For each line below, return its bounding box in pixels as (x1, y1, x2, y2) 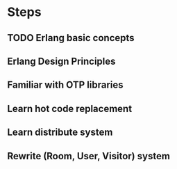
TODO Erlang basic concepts (7, 32, 135, 44)
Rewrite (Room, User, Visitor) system (7, 150, 170, 162)
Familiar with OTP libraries (7, 79, 124, 91)
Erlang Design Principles (7, 55, 116, 67)
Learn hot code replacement (7, 102, 133, 115)
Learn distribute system (7, 127, 113, 138)
